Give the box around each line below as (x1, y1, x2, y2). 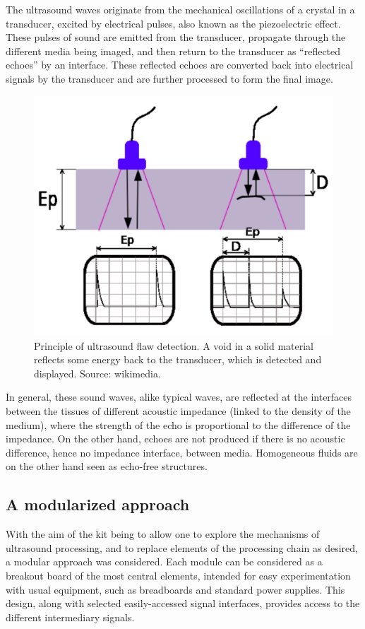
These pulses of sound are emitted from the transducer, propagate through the (6, 30, 346, 45)
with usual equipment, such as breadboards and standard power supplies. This (6, 582, 345, 596)
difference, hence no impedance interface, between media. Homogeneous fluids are (6, 445, 358, 459)
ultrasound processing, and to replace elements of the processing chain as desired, (6, 540, 358, 555)
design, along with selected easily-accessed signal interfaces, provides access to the (6, 596, 360, 611)
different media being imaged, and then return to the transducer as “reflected (6, 43, 341, 58)
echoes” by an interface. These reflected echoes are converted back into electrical (6, 57, 354, 72)
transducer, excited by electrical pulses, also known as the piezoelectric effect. (6, 16, 341, 30)
